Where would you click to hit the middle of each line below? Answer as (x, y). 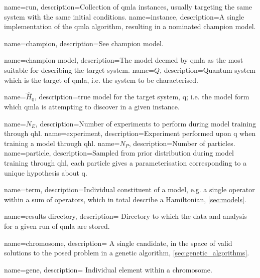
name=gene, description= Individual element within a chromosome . (108, 269)
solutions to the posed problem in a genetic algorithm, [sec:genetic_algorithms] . (127, 253)
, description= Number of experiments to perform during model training (146, 123)
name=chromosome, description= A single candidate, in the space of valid (118, 243)
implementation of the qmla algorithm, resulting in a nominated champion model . (130, 26)
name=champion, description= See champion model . (84, 43)
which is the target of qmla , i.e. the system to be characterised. (101, 80)
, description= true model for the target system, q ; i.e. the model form (142, 97)
